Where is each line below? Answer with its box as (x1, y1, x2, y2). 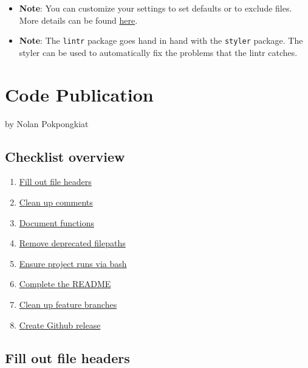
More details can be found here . (19, 13, 138, 26)
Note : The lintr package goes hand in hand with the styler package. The (19, 34, 303, 47)
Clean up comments (19, 195, 93, 208)
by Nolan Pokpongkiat (5, 117, 89, 130)
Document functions (19, 216, 94, 229)
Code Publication (5, 82, 154, 106)
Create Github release (19, 318, 101, 331)
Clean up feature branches (19, 297, 117, 310)
